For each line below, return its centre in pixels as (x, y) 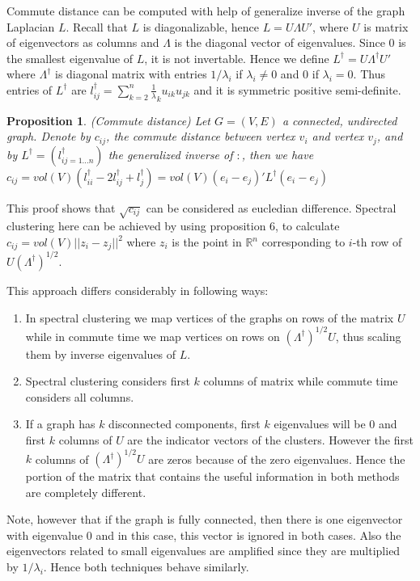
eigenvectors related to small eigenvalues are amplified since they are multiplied (204, 551)
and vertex (338, 136)
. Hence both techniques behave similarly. (146, 567)
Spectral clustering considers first (108, 381)
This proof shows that (61, 207)
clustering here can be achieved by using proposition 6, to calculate (173, 226)
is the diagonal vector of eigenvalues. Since (280, 42)
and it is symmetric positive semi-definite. (297, 89)
